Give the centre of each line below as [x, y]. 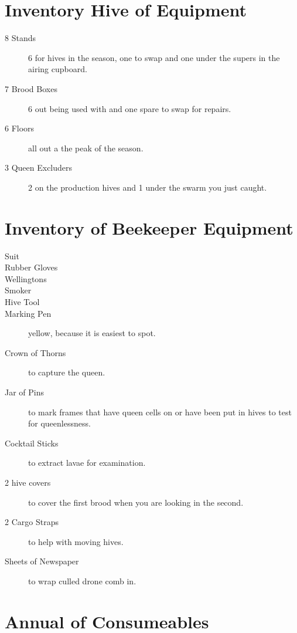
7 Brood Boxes [31, 88]
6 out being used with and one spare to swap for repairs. [130, 108]
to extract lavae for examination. [87, 463]
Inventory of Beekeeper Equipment [149, 227]
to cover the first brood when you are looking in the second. [136, 502]
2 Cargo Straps [32, 522]
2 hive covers [28, 482]
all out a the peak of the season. [86, 148]
